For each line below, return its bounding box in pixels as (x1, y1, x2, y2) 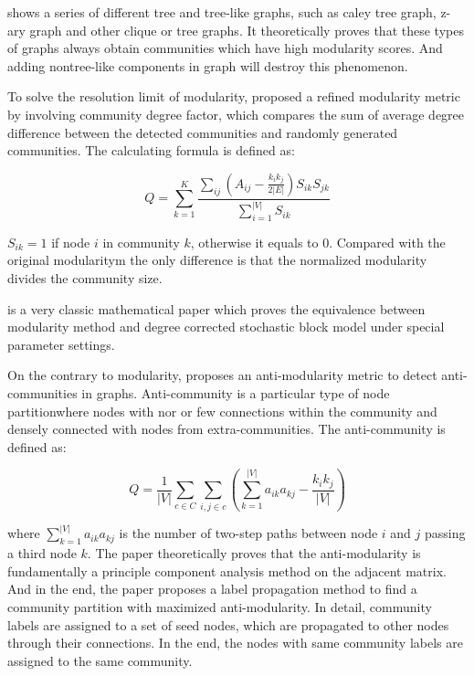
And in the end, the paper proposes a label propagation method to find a (7, 579, 417, 598)
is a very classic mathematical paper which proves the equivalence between (7, 299, 426, 318)
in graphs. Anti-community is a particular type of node (81, 384, 390, 403)
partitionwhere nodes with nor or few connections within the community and (7, 401, 437, 420)
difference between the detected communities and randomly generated (7, 122, 398, 142)
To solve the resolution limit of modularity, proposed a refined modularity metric (7, 87, 460, 106)
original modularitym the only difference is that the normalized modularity (7, 250, 427, 269)
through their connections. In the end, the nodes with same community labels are (7, 633, 463, 652)
